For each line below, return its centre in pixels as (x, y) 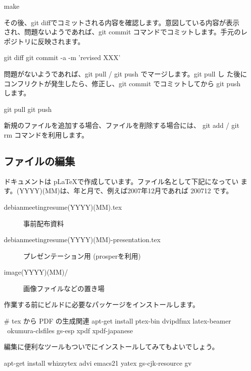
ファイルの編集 (39, 161)
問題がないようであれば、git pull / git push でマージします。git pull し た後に (125, 73)
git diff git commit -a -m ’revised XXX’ (62, 57)
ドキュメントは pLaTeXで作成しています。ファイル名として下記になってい (121, 181)
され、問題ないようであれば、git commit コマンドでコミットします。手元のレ (126, 32)
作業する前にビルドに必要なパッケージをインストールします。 (102, 304)
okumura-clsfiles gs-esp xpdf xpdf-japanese (70, 330)
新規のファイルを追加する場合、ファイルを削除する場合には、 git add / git (122, 125)
